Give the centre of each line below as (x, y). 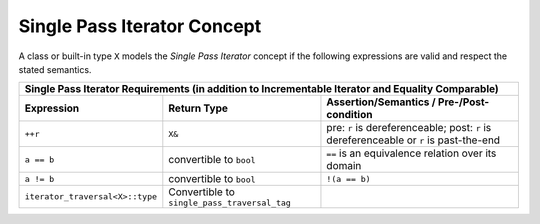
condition (349, 115)
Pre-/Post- (463, 102)
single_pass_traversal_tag (230, 203)
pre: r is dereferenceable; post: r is (409, 128)
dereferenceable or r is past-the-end (413, 140)
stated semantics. (55, 69)
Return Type (198, 108)
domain (344, 166)
